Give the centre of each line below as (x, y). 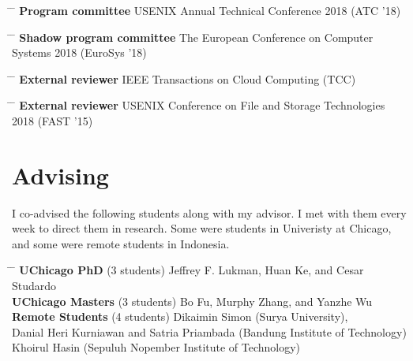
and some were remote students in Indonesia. (121, 243)
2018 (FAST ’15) (53, 120)
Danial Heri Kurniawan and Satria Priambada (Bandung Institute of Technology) (209, 331)
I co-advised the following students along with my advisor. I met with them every (209, 212)
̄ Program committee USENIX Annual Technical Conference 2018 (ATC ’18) (206, 10)
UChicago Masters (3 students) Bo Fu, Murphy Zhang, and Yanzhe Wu (192, 301)
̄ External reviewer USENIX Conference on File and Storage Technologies (199, 105)
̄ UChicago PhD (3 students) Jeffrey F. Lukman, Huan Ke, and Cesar (188, 270)
